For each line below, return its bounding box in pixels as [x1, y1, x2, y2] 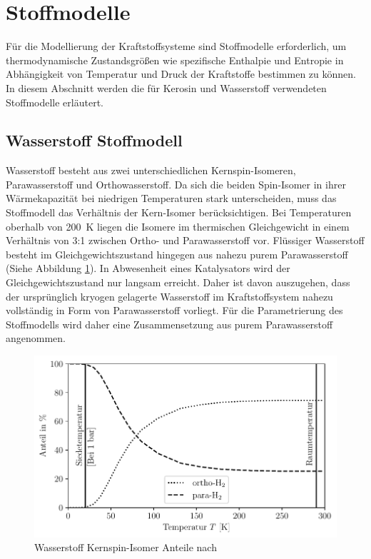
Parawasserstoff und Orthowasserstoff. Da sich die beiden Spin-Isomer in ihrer [6, 176, 346, 191]
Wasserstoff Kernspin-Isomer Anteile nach [34, 540, 217, 555]
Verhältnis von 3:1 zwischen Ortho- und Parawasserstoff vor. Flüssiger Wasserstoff [6, 233, 365, 248]
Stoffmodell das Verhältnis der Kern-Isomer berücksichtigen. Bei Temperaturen [6, 205, 352, 220]
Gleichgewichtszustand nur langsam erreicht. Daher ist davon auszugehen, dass [6, 275, 350, 290]
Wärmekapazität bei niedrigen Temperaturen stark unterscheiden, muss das [6, 191, 337, 206]
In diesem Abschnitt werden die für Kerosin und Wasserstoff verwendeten [6, 80, 327, 95]
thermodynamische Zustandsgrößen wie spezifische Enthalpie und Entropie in [6, 52, 344, 67]
